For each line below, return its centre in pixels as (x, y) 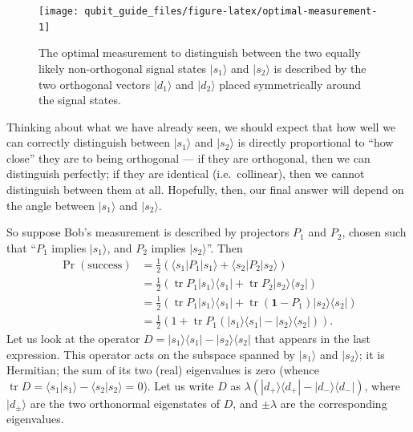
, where (382, 385)
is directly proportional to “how (316, 142)
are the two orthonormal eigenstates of (125, 403)
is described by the (320, 68)
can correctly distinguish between (89, 142)
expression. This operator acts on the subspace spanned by (151, 354)
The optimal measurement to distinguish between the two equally (200, 52)
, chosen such (374, 232)
